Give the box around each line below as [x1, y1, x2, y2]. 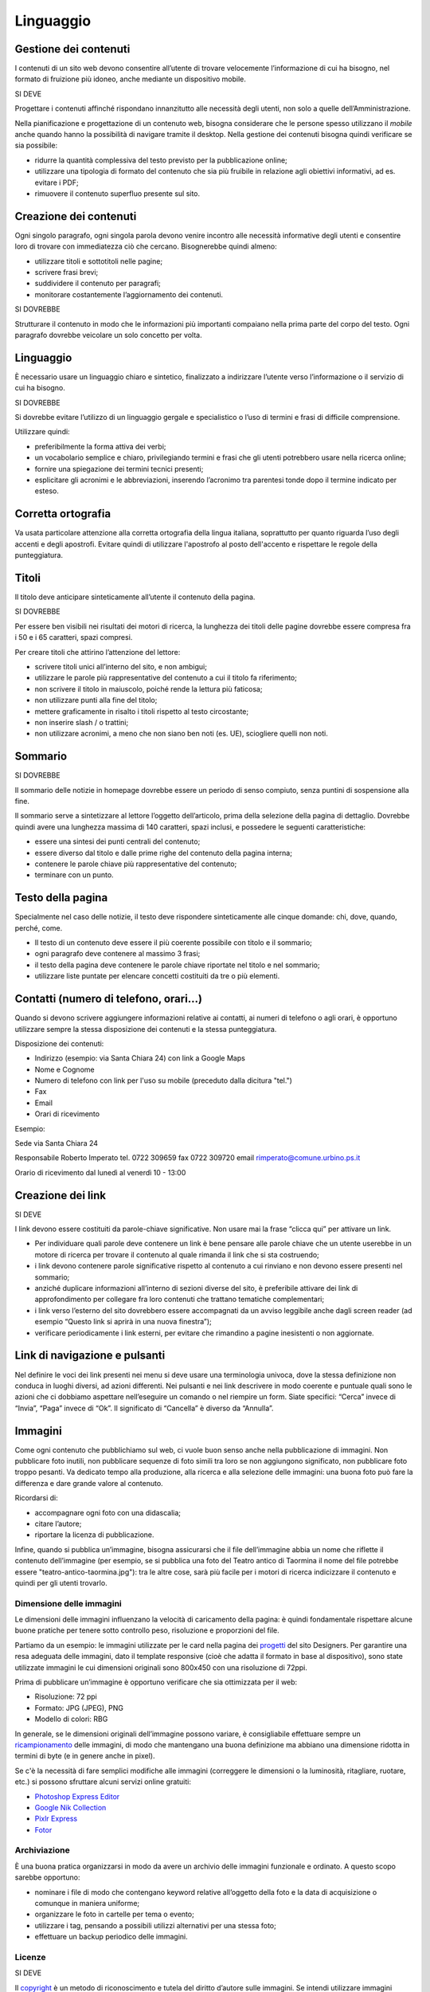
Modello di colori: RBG [34, 1714, 108, 1724]
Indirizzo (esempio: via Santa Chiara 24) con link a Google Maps [34, 1053, 246, 1063]
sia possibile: [14, 140, 58, 151]
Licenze [14, 1951, 47, 1963]
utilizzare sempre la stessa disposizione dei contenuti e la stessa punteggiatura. [14, 1024, 277, 1033]
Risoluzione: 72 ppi [34, 1692, 97, 1701]
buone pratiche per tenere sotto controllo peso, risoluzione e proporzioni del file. [14, 1625, 280, 1635]
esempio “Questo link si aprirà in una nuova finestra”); [34, 1317, 212, 1327]
